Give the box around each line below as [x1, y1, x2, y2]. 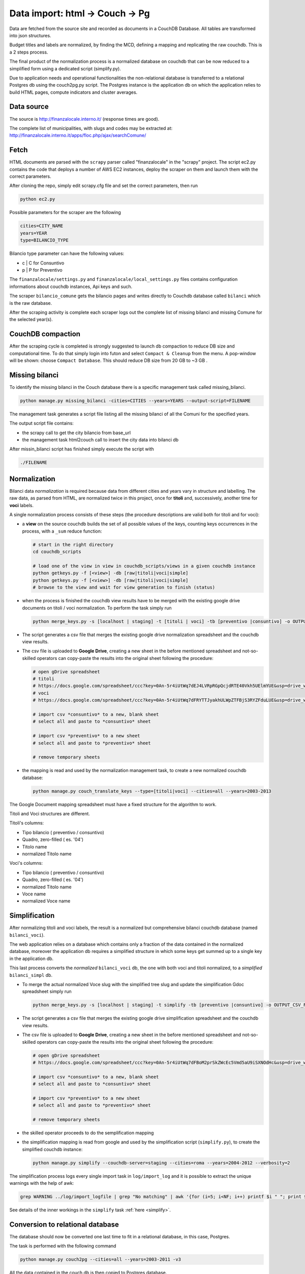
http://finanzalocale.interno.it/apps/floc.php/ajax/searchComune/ [9, 132, 146, 139]
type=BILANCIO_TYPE [20, 237, 69, 243]
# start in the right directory [33, 542, 114, 547]
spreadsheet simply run [22, 989, 72, 995]
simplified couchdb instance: [22, 1146, 83, 1152]
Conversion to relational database [9, 1220, 119, 1229]
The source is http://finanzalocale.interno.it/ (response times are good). [9, 116, 160, 122]
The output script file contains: [9, 420, 74, 427]
